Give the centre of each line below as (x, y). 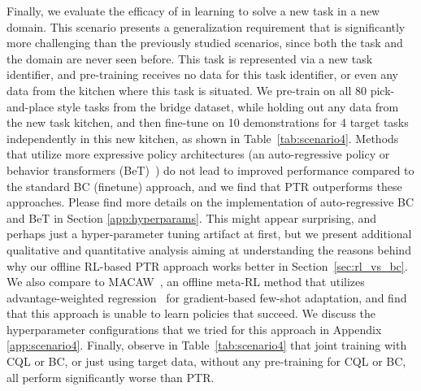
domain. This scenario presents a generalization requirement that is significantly (206, 26)
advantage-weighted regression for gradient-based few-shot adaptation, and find (207, 297)
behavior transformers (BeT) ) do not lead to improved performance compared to (210, 169)
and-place (30, 106)
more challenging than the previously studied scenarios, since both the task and (205, 43)
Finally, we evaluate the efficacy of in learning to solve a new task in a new (193, 11)
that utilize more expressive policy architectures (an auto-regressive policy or (198, 154)
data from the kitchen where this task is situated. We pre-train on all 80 (187, 90)
